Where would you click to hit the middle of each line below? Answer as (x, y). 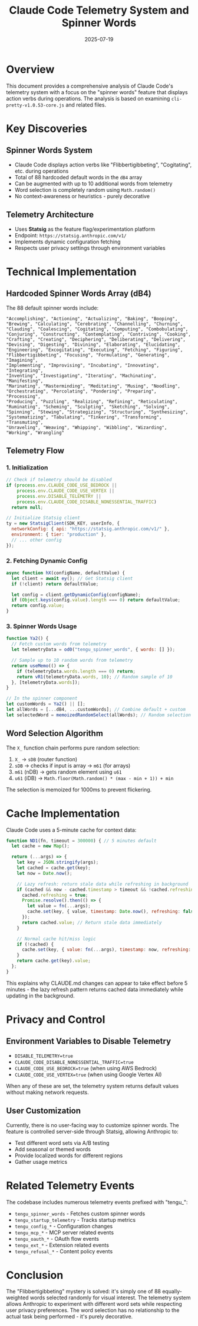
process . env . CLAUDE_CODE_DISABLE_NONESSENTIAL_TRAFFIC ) (87, 502)
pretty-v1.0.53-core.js (35, 105)
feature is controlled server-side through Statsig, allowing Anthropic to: (92, 1131)
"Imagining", (22, 360)
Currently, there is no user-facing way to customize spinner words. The (93, 1125)
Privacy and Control (56, 1019)
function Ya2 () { (27, 639)
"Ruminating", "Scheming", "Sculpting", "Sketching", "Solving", (88, 407)
